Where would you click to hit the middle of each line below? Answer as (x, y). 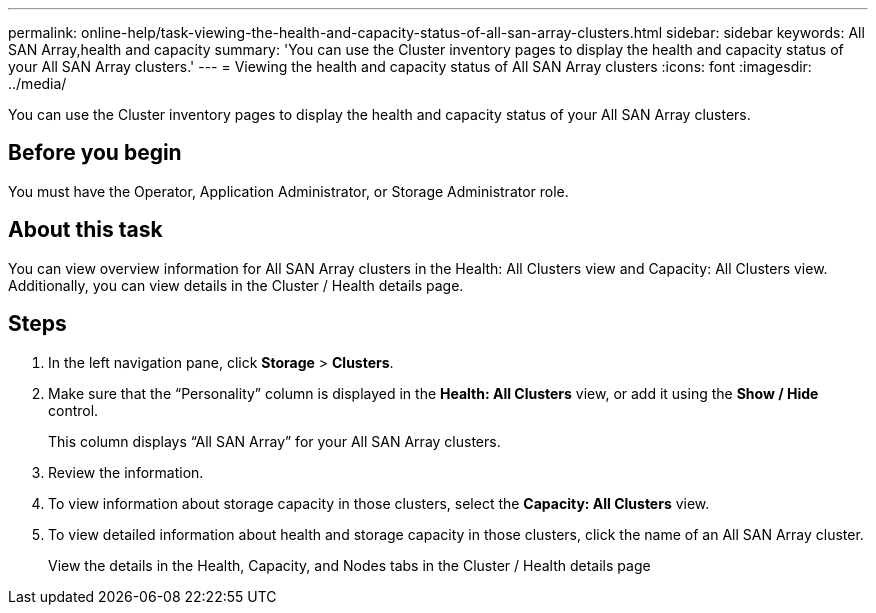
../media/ (37, 83)
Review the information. (126, 472)
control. (73, 410)
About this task (85, 230)
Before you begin (95, 153)
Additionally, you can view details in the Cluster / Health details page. (236, 285)
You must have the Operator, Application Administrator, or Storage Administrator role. (288, 191)
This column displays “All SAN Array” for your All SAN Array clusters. (274, 441)
